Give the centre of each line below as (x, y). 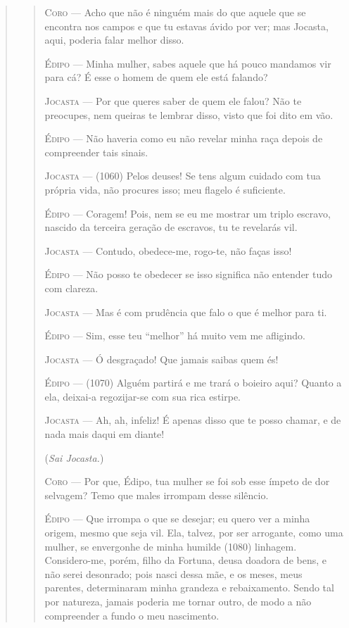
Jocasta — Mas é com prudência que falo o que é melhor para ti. (186, 312)
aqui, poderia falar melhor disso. (114, 40)
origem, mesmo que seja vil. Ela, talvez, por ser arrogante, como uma (194, 533)
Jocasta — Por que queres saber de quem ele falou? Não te (173, 100)
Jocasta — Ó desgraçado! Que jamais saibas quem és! (161, 359)
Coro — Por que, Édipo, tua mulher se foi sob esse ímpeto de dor (187, 481)
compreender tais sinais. (96, 152)
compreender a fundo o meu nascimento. (132, 615)
